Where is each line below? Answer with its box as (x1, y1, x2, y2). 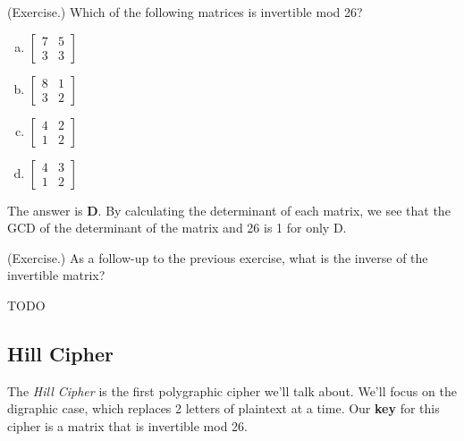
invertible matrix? (7, 266, 105, 284)
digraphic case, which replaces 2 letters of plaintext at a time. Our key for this (7, 399, 440, 418)
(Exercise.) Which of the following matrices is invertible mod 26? (7, 3, 363, 21)
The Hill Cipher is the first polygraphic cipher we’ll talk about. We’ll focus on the (7, 381, 457, 400)
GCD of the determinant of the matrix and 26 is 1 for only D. (7, 218, 347, 237)
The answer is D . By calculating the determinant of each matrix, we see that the (7, 200, 451, 219)
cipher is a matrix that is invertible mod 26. (7, 416, 248, 435)
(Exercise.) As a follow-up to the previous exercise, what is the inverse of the (7, 248, 428, 267)
